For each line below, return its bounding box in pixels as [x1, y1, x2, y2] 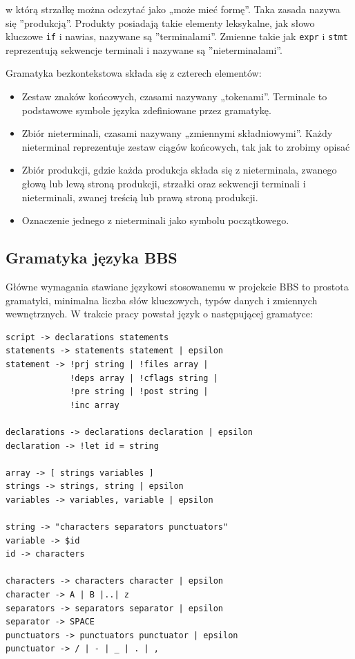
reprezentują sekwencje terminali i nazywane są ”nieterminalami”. [6, 42, 282, 57]
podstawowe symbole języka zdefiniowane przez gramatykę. [21, 102, 271, 117]
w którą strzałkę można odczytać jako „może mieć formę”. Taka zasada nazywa [6, 2, 340, 16]
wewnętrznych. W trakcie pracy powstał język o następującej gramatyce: [6, 306, 313, 321]
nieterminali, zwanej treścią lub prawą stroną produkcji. [21, 189, 258, 204]
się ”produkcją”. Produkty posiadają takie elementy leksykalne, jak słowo [6, 15, 315, 30]
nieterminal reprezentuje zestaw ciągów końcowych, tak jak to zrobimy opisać [21, 139, 350, 154]
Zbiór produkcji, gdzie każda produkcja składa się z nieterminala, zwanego [21, 163, 337, 177]
